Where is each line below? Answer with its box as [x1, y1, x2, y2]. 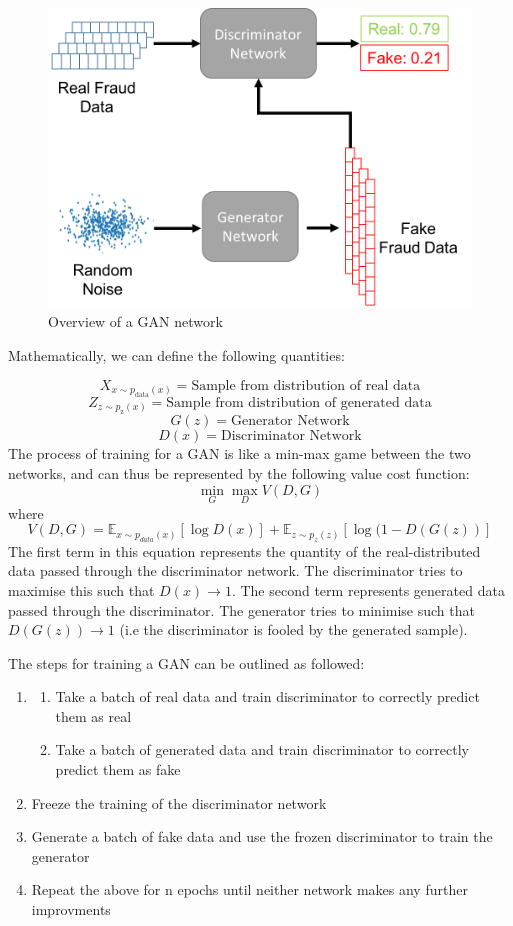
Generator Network [231, 414, 350, 429]
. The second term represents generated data [231, 579, 505, 600]
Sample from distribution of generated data [166, 395, 432, 410]
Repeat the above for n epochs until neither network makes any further [31, 879, 468, 900]
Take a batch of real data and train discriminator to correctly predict [55, 686, 480, 707]
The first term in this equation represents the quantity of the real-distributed [8, 540, 481, 561]
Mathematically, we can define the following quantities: [8, 344, 345, 365]
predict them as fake [55, 759, 181, 780]
